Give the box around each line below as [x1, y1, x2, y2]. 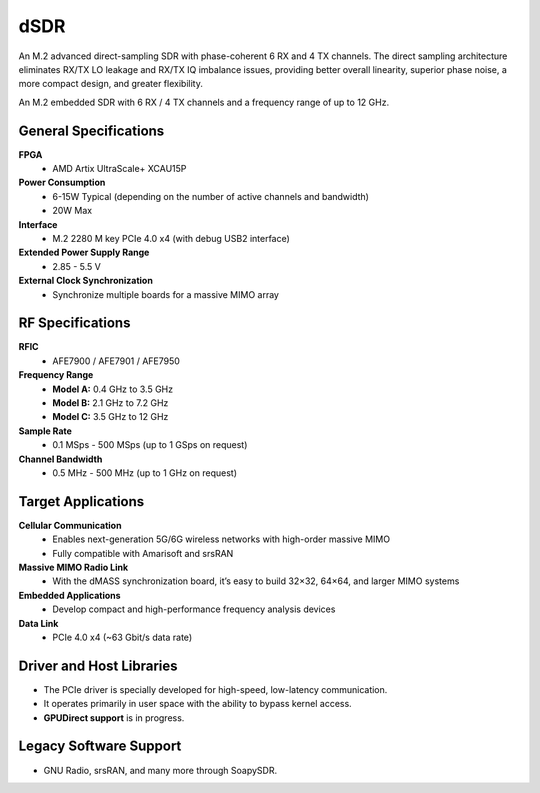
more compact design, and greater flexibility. [18, 78, 204, 90]
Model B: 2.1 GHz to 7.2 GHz [52, 397, 169, 409]
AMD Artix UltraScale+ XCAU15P [52, 163, 187, 175]
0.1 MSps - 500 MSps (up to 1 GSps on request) [52, 439, 248, 451]
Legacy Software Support [18, 738, 182, 755]
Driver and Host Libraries [18, 657, 179, 674]
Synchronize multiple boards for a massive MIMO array [52, 288, 280, 300]
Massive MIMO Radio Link [18, 561, 129, 574]
